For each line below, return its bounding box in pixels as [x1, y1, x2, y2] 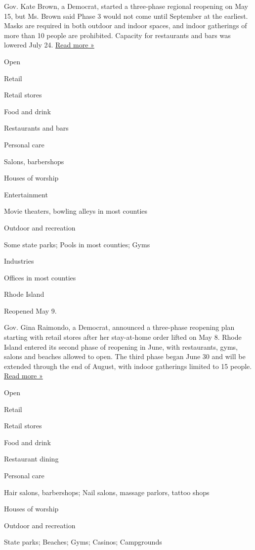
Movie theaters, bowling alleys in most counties [4, 206, 148, 216]
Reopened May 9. [4, 305, 57, 316]
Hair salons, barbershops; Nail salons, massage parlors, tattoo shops [4, 487, 210, 497]
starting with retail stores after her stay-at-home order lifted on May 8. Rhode [4, 332, 242, 342]
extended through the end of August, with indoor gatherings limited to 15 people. [4, 361, 252, 371]
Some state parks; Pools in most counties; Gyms [4, 239, 150, 249]
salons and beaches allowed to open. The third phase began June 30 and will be [4, 351, 246, 362]
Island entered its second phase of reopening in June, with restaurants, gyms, [4, 341, 238, 352]
